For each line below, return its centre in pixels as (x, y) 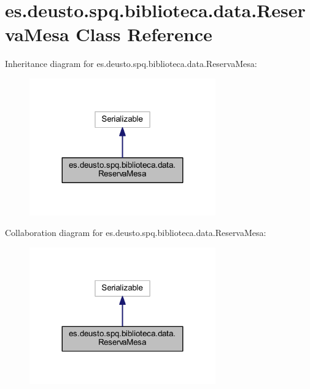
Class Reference (144, 34)
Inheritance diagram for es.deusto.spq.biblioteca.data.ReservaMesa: (131, 64)
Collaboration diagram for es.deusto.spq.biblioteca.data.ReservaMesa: (136, 233)
